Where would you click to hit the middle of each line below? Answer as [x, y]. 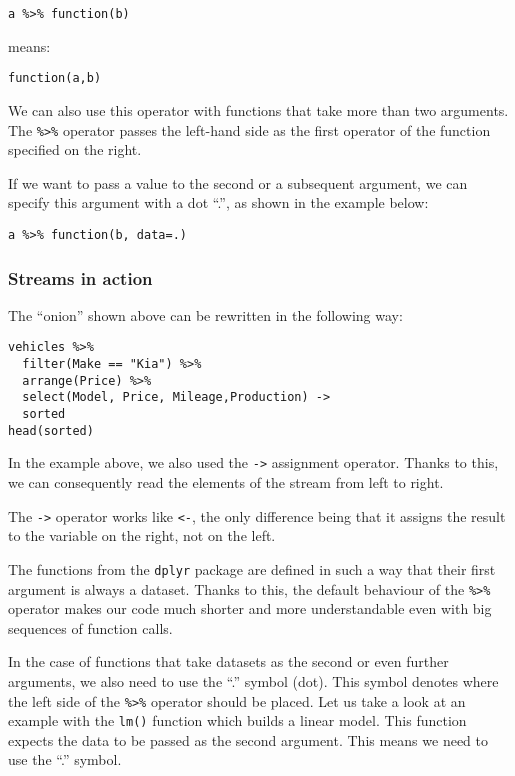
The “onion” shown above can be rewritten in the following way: [205, 314]
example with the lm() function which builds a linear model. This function [237, 720]
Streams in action [80, 277]
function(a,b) [55, 78]
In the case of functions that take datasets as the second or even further [228, 661]
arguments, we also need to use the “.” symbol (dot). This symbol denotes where [253, 680]
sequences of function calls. [90, 627]
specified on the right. [75, 149]
